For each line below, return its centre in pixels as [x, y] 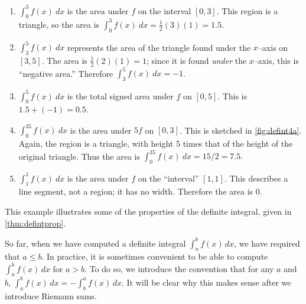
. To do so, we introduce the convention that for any [179, 268]
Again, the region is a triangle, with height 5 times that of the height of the [156, 143]
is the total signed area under [120, 96]
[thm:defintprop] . [35, 223]
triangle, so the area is [59, 24]
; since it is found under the [196, 60]
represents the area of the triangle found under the [159, 47]
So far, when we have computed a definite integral [95, 243]
